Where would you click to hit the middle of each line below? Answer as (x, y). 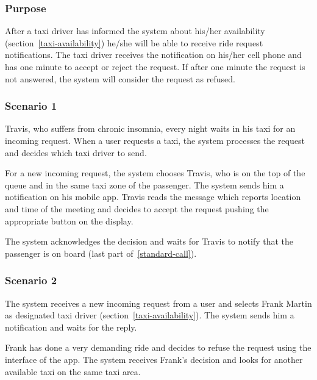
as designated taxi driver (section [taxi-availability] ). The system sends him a (150, 315)
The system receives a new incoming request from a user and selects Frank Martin (158, 303)
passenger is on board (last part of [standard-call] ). (101, 253)
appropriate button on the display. (69, 220)
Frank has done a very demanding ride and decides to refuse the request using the (158, 347)
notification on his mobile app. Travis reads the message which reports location (153, 197)
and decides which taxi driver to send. (76, 152)
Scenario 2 (31, 280)
